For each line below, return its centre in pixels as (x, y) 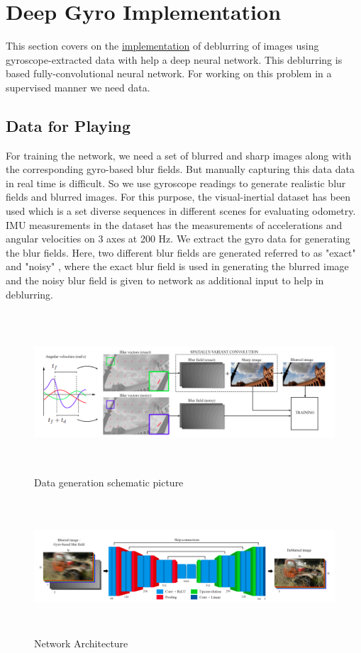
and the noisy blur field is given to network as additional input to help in (165, 280)
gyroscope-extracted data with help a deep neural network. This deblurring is (174, 59)
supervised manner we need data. (78, 87)
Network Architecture (81, 643)
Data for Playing (68, 125)
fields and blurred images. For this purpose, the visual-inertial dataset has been (178, 197)
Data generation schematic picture (109, 482)
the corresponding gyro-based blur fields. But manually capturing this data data (180, 169)
